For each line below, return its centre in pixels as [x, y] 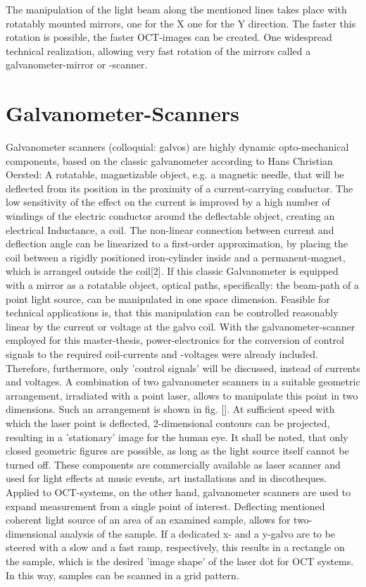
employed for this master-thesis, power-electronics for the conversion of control [175, 340]
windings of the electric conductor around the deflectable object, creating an [170, 216]
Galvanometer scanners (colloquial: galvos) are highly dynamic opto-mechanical [177, 147]
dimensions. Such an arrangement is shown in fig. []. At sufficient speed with [170, 409]
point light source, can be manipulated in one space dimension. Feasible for [168, 298]
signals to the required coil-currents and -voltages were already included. [162, 354]
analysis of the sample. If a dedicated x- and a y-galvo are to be [198, 533]
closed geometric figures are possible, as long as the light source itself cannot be [177, 451]
